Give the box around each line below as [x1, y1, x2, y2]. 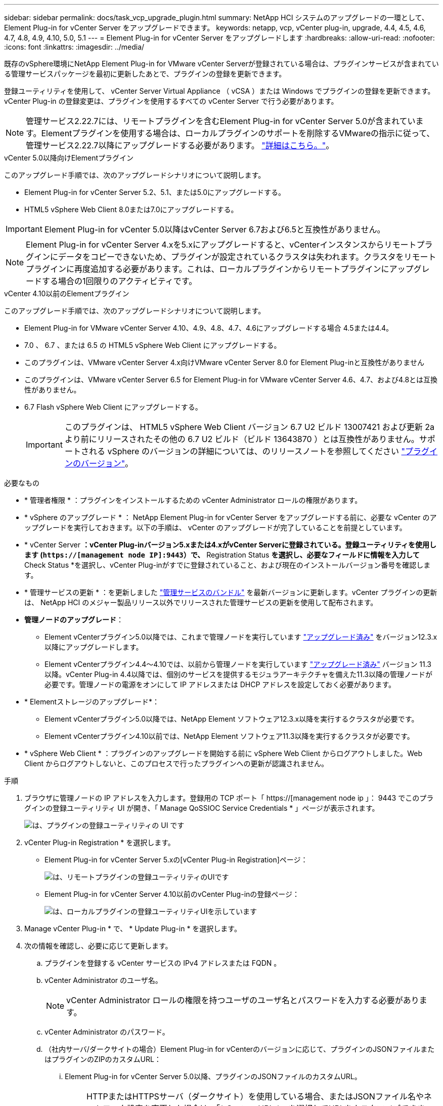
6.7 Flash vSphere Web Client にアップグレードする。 [24, 403, 202, 411]
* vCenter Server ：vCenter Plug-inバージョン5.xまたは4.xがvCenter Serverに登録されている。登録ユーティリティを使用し [24, 540, 436, 549]
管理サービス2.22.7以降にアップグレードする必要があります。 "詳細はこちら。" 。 [26, 140, 334, 150]
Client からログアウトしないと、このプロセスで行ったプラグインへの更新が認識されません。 [24, 759, 328, 768]
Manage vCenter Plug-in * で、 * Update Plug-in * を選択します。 [24, 924, 241, 933]
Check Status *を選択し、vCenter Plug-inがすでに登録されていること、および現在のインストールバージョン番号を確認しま [24, 561, 431, 569]
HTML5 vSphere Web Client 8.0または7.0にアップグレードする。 [24, 205, 238, 214]
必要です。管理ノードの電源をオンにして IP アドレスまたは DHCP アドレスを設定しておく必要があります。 [45, 680, 396, 689]
